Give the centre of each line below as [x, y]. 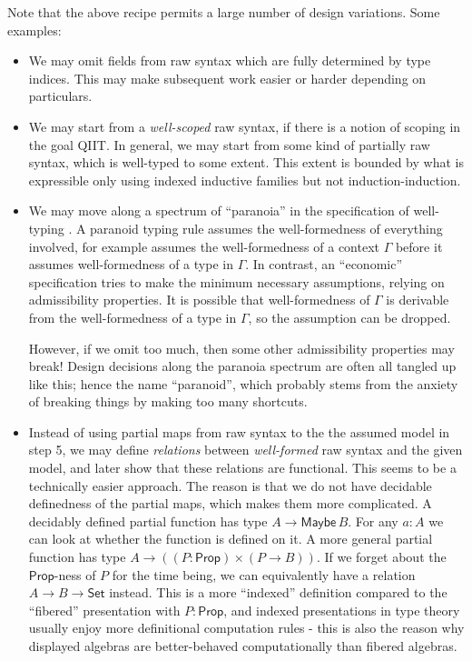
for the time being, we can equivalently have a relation [264, 574]
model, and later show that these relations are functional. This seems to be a [242, 468]
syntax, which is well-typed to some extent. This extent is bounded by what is [246, 162]
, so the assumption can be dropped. [349, 317]
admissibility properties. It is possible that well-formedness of [199, 300]
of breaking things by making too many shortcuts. [168, 401]
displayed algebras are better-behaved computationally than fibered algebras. [243, 646]
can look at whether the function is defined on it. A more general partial [231, 539]
